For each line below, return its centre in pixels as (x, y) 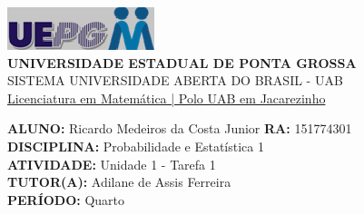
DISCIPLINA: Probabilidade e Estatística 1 (136, 146)
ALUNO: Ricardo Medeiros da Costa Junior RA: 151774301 (180, 128)
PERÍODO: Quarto (66, 199)
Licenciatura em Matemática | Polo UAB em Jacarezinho (167, 98)
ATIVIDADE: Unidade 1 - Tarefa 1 (112, 164)
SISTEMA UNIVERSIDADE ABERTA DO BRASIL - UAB (175, 80)
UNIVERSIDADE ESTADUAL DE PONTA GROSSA (182, 62)
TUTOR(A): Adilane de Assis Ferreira (119, 182)
